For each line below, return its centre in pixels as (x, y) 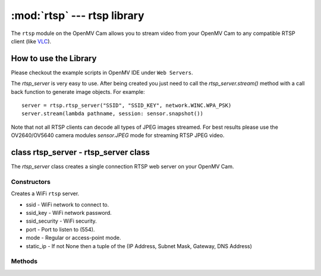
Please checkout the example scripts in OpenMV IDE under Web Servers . (102, 72)
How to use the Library (54, 58)
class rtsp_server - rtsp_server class (81, 152)
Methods (24, 261)
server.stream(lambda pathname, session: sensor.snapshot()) (112, 114)
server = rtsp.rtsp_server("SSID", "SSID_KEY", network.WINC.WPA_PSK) (127, 106)
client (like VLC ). (31, 41)
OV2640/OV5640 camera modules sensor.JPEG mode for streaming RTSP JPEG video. (118, 135)
